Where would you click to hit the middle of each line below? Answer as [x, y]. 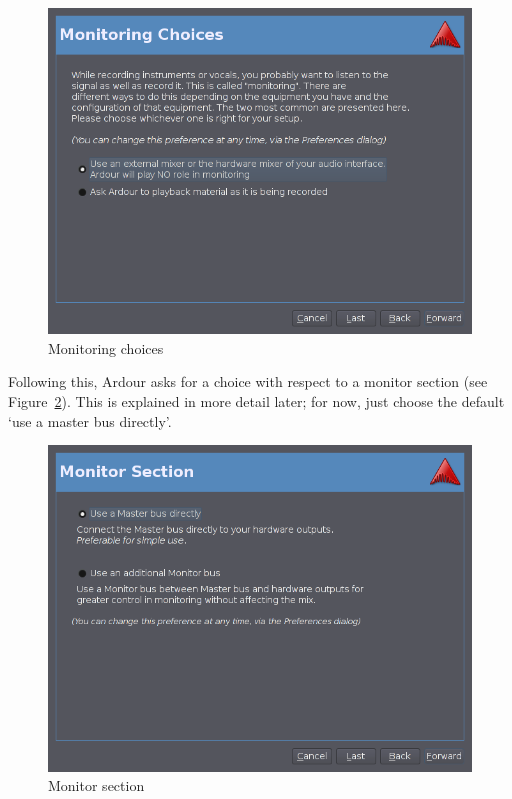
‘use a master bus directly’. [90, 420]
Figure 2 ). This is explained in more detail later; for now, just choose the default [256, 401]
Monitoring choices [106, 347]
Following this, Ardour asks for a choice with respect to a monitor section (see [248, 381]
